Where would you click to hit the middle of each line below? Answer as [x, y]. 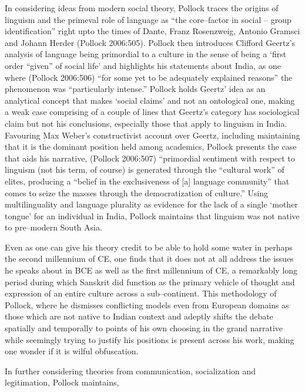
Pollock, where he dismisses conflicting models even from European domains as [147, 304]
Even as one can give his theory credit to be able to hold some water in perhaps [149, 247]
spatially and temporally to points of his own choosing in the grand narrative [144, 328]
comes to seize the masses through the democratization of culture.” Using [137, 192]
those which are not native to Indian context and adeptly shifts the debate [139, 316]
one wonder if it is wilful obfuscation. [72, 351]
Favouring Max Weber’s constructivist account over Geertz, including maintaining [152, 135]
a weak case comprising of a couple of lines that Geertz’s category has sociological [152, 112]
